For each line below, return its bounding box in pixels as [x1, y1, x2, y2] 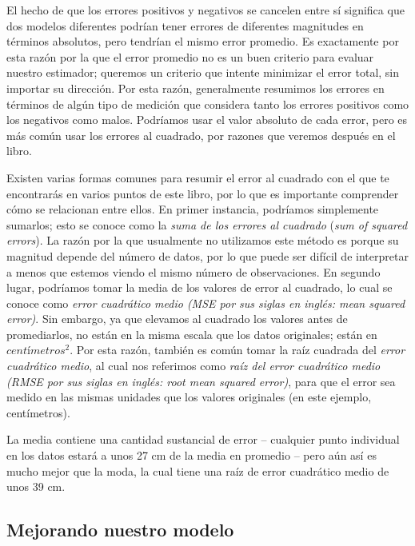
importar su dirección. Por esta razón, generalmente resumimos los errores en [6, 79, 385, 96]
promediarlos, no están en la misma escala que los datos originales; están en [6, 325, 377, 342]
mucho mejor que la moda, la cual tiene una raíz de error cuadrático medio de [6, 462, 389, 479]
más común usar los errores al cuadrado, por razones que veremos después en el [6, 126, 396, 143]
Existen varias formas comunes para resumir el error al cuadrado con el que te [6, 169, 389, 185]
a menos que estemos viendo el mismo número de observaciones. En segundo [6, 263, 381, 280]
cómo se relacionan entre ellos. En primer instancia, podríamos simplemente [6, 201, 379, 217]
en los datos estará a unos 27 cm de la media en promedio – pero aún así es [6, 447, 377, 464]
